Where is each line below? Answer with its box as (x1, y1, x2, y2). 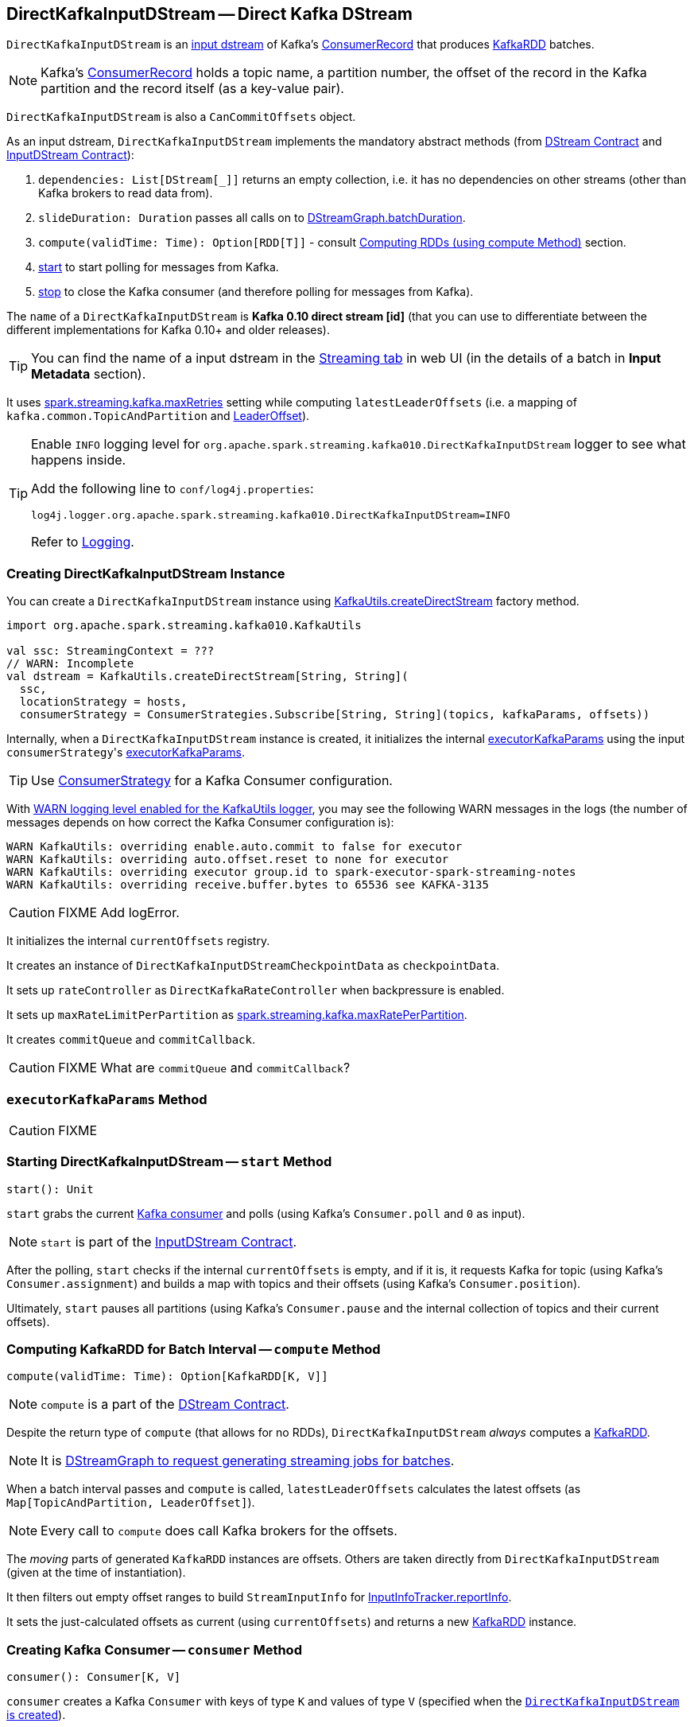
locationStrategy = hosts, (19, 695, 188, 709)
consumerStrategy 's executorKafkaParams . (6, 745, 245, 760)
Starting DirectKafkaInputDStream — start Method (6, 1153, 332, 1170)
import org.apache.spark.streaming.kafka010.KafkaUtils (6, 619, 362, 632)
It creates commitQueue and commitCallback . (6, 1033, 255, 1047)
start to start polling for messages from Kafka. (38, 260, 279, 274)
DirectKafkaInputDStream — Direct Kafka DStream (6, 4, 413, 24)
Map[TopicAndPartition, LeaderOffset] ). (6, 1496, 255, 1510)
